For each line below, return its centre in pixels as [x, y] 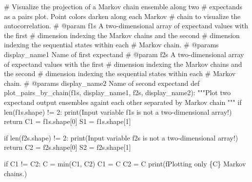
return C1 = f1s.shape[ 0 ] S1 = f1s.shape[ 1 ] [68, 121]
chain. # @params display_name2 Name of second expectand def [102, 83]
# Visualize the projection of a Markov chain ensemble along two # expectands [123, 6]
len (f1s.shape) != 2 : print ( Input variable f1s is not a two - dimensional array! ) [118, 111]
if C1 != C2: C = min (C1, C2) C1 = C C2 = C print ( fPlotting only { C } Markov [125, 163]
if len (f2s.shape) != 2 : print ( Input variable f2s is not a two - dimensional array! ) [121, 137]
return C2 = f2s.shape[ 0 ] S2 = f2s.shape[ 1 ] [68, 147]
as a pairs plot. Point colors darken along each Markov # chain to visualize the [122, 16]
